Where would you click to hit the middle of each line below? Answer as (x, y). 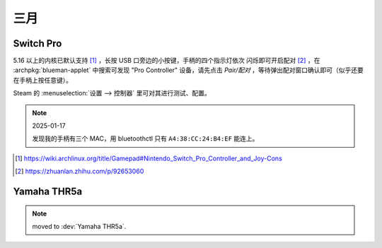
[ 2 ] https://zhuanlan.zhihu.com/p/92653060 (80, 171)
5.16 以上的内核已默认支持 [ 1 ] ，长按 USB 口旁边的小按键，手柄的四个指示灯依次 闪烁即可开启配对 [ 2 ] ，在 (167, 61)
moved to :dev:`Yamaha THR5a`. (79, 226)
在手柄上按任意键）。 (42, 80)
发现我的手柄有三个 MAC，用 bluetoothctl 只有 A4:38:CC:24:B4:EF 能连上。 (145, 138)
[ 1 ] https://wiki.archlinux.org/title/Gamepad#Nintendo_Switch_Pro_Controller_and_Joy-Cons (149, 158)
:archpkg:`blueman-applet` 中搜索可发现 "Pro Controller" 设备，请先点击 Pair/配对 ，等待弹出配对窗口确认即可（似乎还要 (189, 70)
